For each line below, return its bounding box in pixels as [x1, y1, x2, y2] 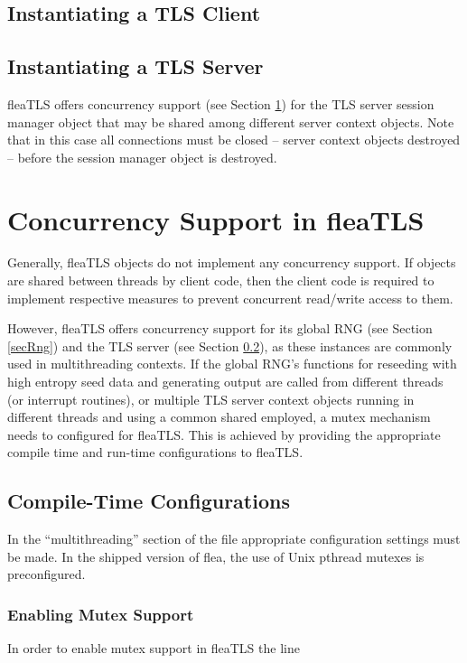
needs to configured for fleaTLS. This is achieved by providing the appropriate [7, 425, 441, 444]
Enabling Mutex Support [7, 602, 194, 625]
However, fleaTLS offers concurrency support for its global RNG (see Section [7, 319, 433, 338]
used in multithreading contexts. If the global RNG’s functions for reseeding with [7, 354, 457, 373]
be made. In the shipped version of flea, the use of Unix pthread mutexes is [7, 546, 425, 565]
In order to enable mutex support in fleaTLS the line [7, 639, 300, 658]
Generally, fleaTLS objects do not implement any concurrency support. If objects [7, 253, 456, 272]
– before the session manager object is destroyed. [7, 147, 277, 166]
